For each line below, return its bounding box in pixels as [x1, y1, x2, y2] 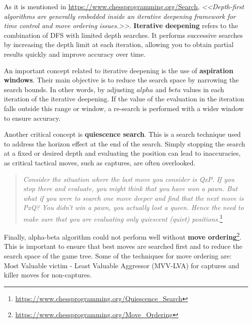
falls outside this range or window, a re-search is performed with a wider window [4, 103, 244, 113]
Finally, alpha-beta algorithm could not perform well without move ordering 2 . [4, 230, 242, 242]
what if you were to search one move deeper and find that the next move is [23, 193, 244, 203]
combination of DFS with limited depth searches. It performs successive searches [4, 30, 243, 40]
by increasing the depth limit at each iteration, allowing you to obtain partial [4, 39, 234, 49]
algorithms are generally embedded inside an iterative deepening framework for [4, 11, 236, 21]
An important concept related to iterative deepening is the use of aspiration [4, 65, 234, 75]
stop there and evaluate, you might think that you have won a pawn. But [23, 183, 238, 194]
